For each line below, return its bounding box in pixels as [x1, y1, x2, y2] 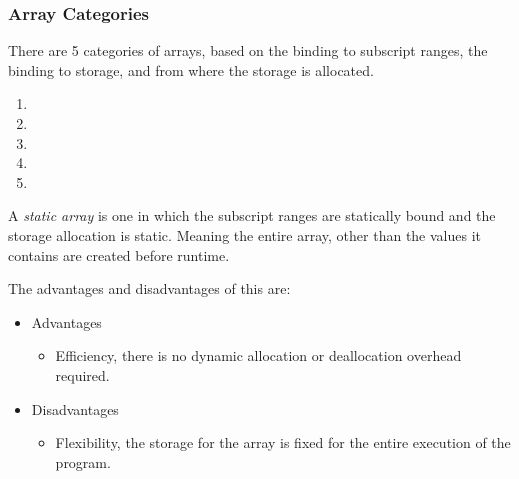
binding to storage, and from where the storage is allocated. [8, 59, 374, 80]
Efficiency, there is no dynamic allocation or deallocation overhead [55, 345, 462, 366]
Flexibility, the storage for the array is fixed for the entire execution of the [55, 432, 511, 453]
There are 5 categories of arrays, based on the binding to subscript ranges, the [8, 40, 488, 61]
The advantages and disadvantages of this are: [8, 278, 291, 299]
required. [55, 364, 110, 385]
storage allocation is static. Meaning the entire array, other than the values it [8, 224, 482, 245]
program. [55, 451, 111, 472]
